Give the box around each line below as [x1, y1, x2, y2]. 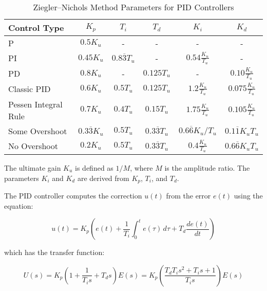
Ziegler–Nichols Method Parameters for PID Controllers [33, 1, 234, 13]
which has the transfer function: [4, 247, 105, 258]
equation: [4, 200, 33, 211]
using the [234, 190, 263, 201]
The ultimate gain [4, 162, 61, 173]
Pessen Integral [8, 98, 63, 110]
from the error [166, 190, 211, 201]
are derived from [77, 172, 129, 183]
